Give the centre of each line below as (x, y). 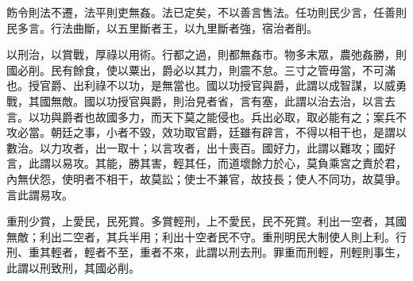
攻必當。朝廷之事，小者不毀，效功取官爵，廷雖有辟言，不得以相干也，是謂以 (206, 132)
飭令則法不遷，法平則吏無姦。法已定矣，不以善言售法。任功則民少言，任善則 (206, 12)
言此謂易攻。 (40, 194)
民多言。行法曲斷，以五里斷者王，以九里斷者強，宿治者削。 (162, 27)
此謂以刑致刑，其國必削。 (73, 267)
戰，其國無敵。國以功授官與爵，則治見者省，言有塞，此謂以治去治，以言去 (201, 100)
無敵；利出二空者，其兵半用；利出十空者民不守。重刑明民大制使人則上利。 (201, 236)
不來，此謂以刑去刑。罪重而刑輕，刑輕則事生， (284, 252)
